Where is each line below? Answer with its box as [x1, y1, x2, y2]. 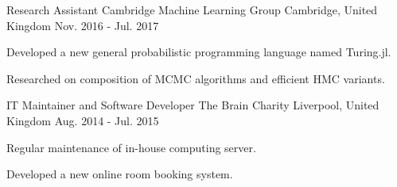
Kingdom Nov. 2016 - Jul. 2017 [6, 17, 159, 33]
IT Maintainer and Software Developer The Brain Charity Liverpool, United [6, 97, 379, 113]
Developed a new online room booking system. [6, 166, 233, 182]
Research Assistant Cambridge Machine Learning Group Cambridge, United [6, 2, 378, 17]
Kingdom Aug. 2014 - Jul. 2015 [6, 112, 159, 128]
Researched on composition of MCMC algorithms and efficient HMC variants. [6, 70, 385, 86]
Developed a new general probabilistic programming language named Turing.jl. [6, 44, 391, 60]
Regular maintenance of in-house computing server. [6, 139, 256, 155]
